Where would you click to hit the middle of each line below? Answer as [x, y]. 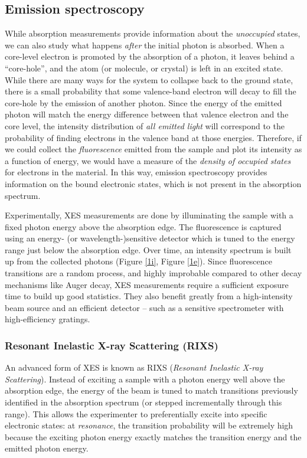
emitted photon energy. [47, 448]
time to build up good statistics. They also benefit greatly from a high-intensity [149, 296]
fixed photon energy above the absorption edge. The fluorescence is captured [143, 226]
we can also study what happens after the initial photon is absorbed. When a [145, 45]
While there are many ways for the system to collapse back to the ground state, [149, 79]
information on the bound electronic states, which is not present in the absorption [153, 183]
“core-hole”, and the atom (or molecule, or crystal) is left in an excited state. [144, 68]
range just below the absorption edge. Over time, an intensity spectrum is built [148, 249]
